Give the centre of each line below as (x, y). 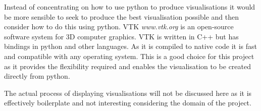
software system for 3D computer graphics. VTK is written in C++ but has (121, 36)
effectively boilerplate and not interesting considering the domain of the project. (128, 103)
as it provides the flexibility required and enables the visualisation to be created (128, 66)
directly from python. (37, 76)
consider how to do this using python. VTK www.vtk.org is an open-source (119, 26)
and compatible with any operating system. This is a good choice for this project (129, 56)
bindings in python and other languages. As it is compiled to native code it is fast (131, 46)
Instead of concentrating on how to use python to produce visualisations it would (130, 7)
